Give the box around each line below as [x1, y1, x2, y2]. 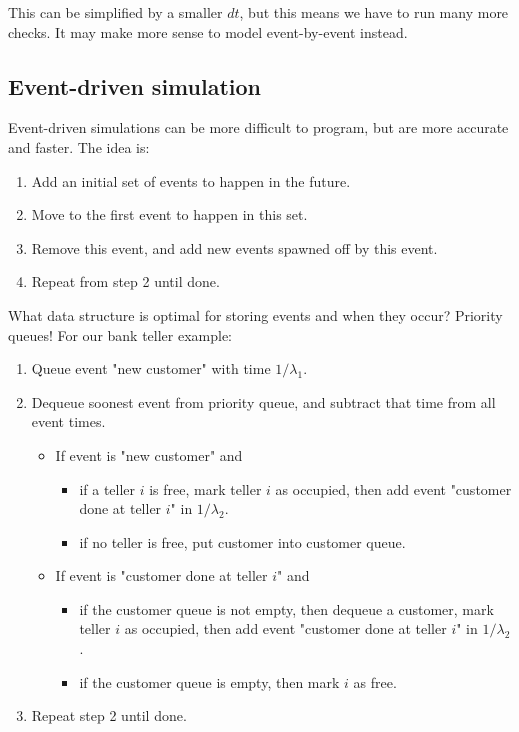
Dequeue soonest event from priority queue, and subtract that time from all [31, 391, 496, 412]
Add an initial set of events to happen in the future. [31, 170, 351, 191]
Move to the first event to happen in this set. [31, 204, 308, 225]
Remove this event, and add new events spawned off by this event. [31, 237, 438, 258]
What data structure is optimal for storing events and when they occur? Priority [8, 304, 503, 325]
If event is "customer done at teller [55, 565, 268, 586]
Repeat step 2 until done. [31, 705, 187, 726]
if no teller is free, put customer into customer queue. [79, 531, 406, 552]
